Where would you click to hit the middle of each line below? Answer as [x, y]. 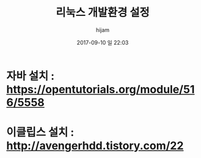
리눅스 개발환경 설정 [103, 13]
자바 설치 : [31, 76]
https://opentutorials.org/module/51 [100, 89]
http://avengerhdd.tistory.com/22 [95, 146]
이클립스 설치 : [40, 133]
